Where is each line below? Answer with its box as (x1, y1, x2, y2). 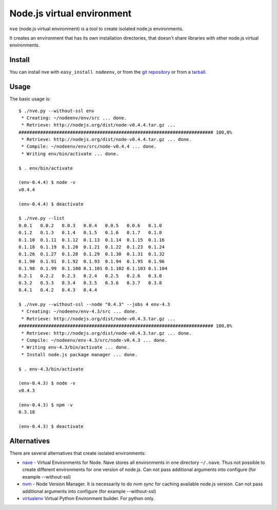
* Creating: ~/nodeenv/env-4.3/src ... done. (21, 309, 138, 315)
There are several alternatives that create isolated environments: (9, 450, 146, 456)
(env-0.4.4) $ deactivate (18, 201, 84, 207)
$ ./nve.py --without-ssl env (18, 108, 95, 114)
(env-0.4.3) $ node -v (18, 380, 76, 386)
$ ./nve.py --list (18, 215, 65, 221)
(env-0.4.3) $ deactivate (18, 423, 84, 429)
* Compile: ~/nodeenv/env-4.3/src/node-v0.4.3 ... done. (21, 337, 168, 343)
